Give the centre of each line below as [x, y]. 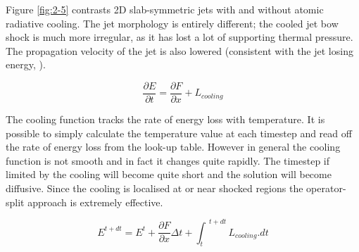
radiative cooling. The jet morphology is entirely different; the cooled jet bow [172, 23]
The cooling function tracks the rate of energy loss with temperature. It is [165, 119]
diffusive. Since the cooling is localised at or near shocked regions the [155, 188]
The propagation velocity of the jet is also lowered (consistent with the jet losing [179, 50]
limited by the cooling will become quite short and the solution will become [169, 174]
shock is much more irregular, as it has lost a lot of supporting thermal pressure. [179, 37]
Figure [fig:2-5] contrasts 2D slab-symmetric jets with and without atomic [165, 9]
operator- [326, 188]
